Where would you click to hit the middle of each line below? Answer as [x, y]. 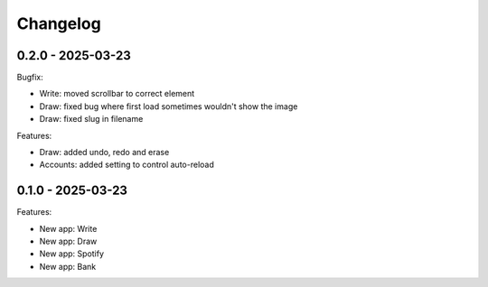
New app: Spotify [71, 254]
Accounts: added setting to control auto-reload [127, 165]
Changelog [59, 23]
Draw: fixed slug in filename [91, 119]
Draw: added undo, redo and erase [104, 153]
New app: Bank [68, 266]
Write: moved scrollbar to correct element [117, 94]
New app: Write [68, 228]
